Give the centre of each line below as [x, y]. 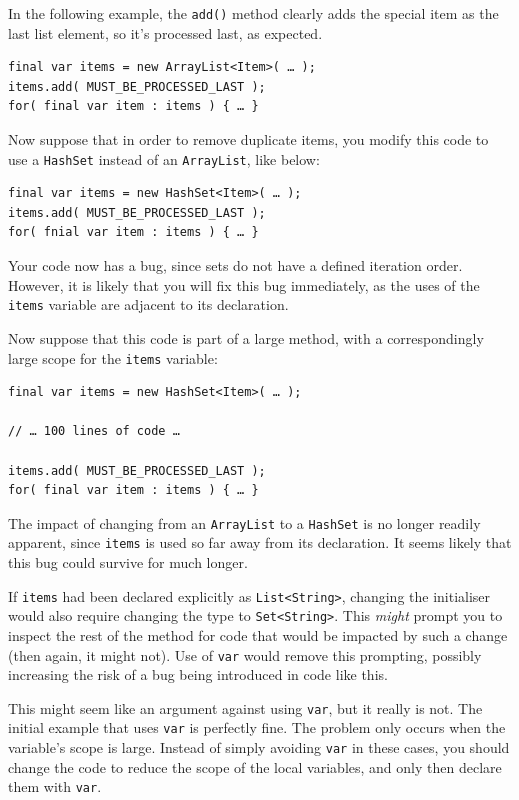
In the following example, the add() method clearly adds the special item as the [253, 13]
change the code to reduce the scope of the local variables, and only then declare [255, 766]
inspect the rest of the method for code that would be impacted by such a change [258, 634]
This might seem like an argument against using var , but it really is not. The [245, 707]
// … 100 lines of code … [94, 431]
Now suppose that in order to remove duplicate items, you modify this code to [248, 139]
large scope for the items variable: [113, 357]
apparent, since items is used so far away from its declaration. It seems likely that [260, 542]
